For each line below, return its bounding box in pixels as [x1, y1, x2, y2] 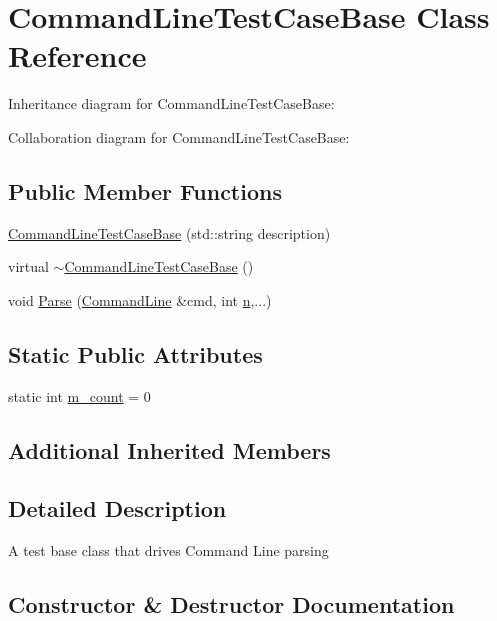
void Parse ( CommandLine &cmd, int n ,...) [8, 289, 272, 310]
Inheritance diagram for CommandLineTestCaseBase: [8, 93, 335, 114]
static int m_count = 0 [8, 385, 151, 406]
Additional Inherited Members [8, 434, 331, 465]
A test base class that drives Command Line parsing [8, 540, 329, 561]
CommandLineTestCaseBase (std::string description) [8, 222, 331, 243]
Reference [8, 35, 147, 76]
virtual [8, 256, 49, 277]
